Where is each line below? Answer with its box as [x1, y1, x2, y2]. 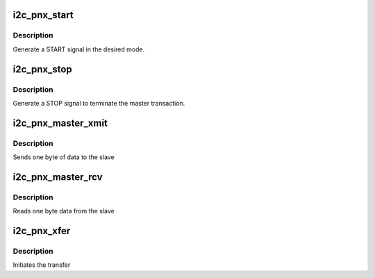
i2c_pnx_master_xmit [12, 117, 108, 129]
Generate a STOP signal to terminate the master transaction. [12, 99, 185, 107]
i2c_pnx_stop [12, 63, 72, 75]
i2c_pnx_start [12, 9, 74, 21]
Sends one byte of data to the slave [12, 153, 115, 161]
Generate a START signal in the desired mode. [12, 45, 145, 54]
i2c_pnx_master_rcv [12, 171, 103, 183]
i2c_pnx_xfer [12, 225, 71, 237]
